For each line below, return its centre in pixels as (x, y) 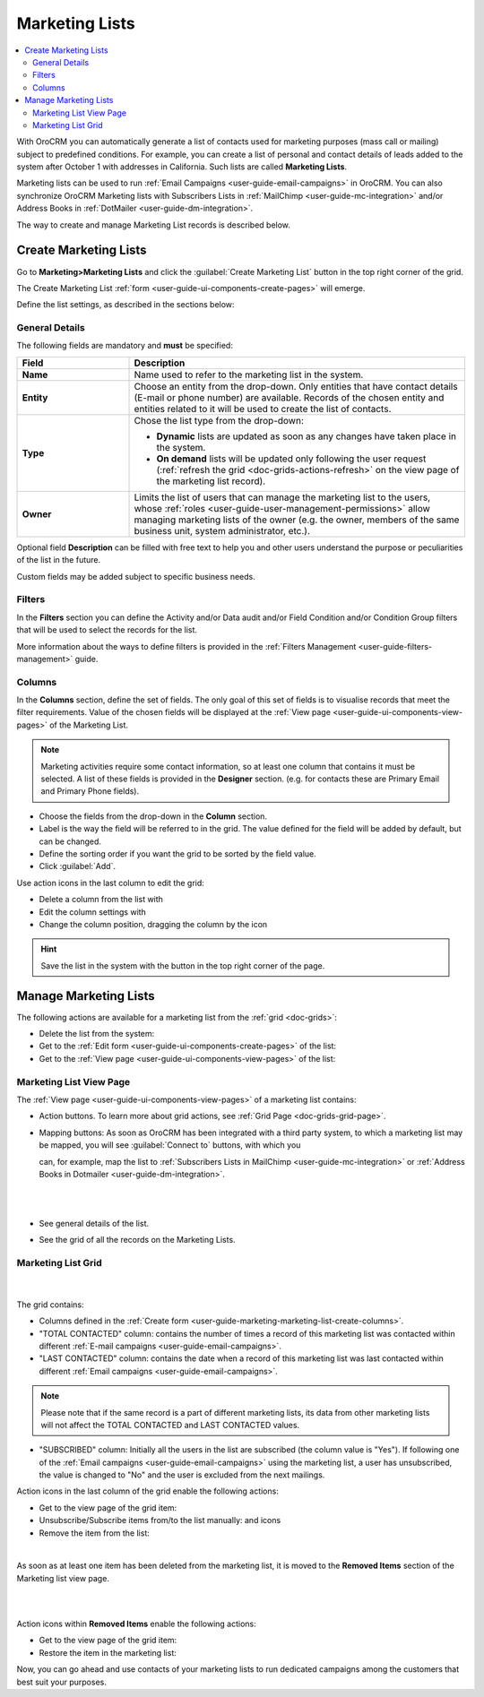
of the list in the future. (59, 560)
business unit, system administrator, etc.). (222, 530)
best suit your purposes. (61, 1682)
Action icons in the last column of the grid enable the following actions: (148, 1491)
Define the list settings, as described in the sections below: (125, 305)
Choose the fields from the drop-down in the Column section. (153, 816)
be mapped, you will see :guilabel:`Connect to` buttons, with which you (170, 1145)
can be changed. (70, 841)
